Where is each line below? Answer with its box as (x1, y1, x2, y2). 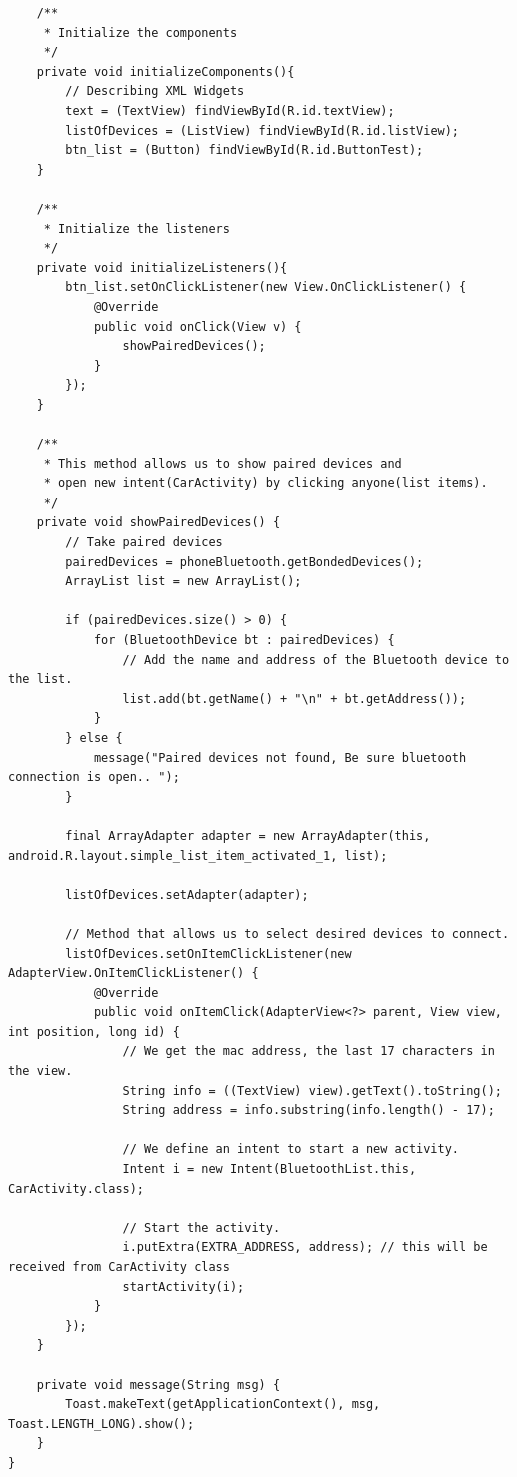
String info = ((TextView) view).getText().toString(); (122, 1083, 502, 1098)
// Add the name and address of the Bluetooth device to (122, 652, 510, 667)
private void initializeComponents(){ (36, 64, 295, 79)
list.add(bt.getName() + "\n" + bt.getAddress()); (122, 691, 467, 706)
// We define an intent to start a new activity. (122, 1142, 460, 1157)
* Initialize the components (43, 25, 238, 40)
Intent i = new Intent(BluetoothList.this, (122, 1162, 417, 1177)
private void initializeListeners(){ (36, 260, 288, 275)
